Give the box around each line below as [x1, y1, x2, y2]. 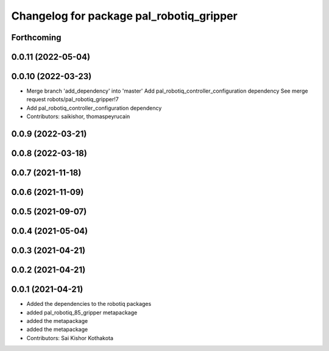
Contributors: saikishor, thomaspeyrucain [26, 113, 130, 120]
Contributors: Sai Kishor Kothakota [26, 334, 114, 341]
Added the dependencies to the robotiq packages [26, 300, 152, 308]
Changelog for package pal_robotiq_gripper [11, 9, 238, 23]
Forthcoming [11, 32, 62, 43]
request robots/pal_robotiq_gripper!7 [26, 96, 119, 103]
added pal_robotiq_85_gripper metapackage [26, 308, 138, 316]
